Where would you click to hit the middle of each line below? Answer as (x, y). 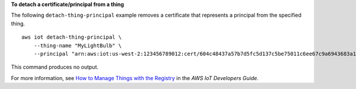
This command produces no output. (55, 67)
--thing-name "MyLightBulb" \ (77, 45)
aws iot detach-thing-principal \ (71, 37)
